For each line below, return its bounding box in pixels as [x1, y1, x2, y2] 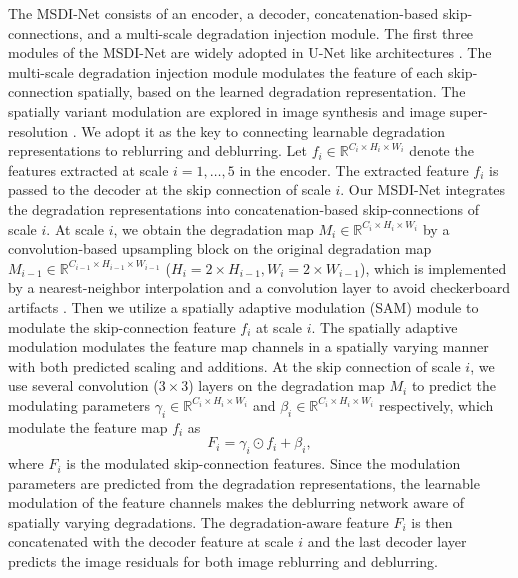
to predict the [411, 375, 496, 396]
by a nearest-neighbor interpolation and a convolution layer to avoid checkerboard [8, 277, 511, 298]
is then [411, 511, 453, 532]
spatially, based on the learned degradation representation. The [77, 81, 466, 102]
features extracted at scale [8, 159, 169, 180]
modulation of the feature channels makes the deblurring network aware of [8, 492, 465, 513]
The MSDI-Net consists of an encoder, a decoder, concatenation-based [8, 3, 439, 23]
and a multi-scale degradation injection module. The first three [87, 22, 474, 43]
